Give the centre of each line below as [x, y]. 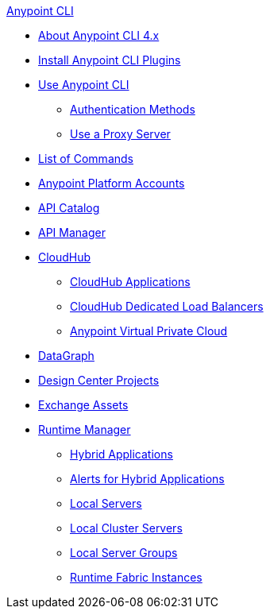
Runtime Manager [85, 429]
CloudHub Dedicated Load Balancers [167, 306]
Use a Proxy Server [120, 134]
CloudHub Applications [130, 282]
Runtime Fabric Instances [136, 577]
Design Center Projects [99, 380]
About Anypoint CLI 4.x [99, 35]
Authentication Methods [133, 109]
